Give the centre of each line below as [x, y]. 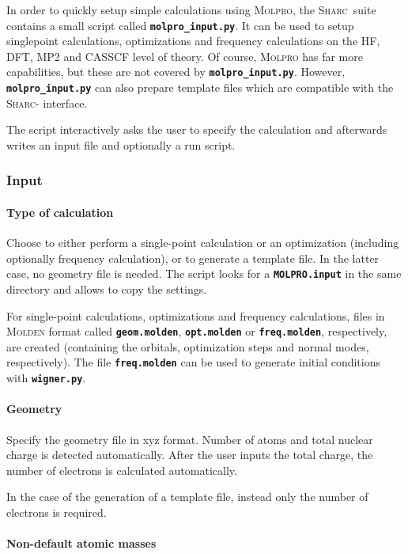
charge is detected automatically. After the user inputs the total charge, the [190, 455]
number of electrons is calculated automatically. [122, 470]
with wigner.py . [46, 378]
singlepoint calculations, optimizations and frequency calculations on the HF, [193, 41]
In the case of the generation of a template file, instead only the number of [187, 497]
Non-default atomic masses [81, 543]
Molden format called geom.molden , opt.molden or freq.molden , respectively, [197, 331]
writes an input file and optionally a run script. [121, 144]
